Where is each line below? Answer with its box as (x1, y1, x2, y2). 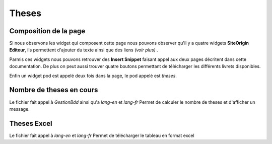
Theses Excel (9, 119, 52, 128)
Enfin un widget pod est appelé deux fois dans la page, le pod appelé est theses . (9, 73, 177, 79)
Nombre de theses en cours (9, 86, 98, 94)
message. (9, 106, 30, 112)
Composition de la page (9, 27, 86, 35)
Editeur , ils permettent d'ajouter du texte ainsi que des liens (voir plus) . (9, 47, 158, 53)
